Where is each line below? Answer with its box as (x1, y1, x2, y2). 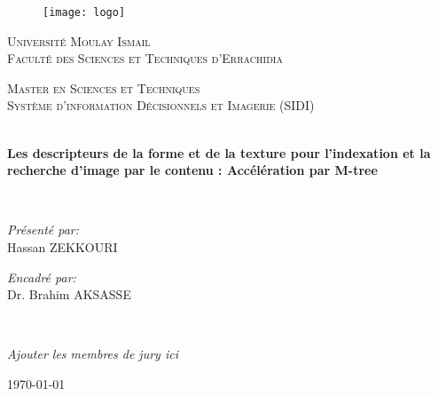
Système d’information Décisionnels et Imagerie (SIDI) (7, 96, 315, 115)
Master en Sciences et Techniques (7, 78, 200, 97)
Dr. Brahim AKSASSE (7, 285, 131, 304)
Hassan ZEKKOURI (7, 238, 118, 256)
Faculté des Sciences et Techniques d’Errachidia (7, 49, 283, 67)
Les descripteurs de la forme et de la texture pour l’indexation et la (7, 143, 431, 162)
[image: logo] (43, 6, 126, 19)
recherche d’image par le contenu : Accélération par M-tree (7, 161, 378, 179)
